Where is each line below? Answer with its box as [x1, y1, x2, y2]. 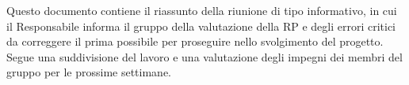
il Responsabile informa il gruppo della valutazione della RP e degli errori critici [6, 17, 396, 34]
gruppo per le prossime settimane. [6, 64, 172, 80]
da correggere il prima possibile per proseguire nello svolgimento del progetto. [6, 33, 384, 50]
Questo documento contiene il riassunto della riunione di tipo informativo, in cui [6, 2, 397, 18]
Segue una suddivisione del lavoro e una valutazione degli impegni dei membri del [6, 48, 403, 65]
